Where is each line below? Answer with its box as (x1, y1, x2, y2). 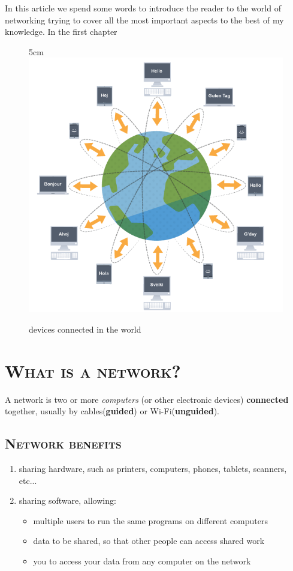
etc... (19, 474, 37, 486)
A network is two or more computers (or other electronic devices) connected (5, 393, 289, 405)
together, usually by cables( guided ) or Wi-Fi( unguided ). (5, 405, 219, 417)
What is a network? (5, 358, 181, 382)
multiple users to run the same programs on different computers (33, 514, 268, 527)
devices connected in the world (29, 322, 141, 335)
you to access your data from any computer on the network (33, 555, 251, 567)
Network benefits (5, 434, 122, 453)
